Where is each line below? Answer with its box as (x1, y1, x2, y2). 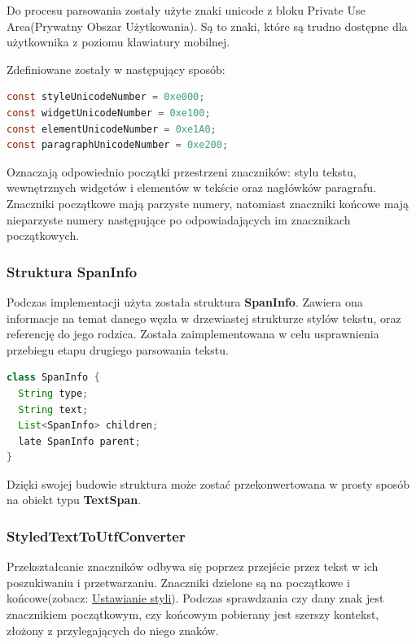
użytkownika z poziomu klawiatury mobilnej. (7, 33, 230, 50)
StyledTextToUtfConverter (7, 525, 186, 546)
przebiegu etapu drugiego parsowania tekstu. (7, 341, 229, 358)
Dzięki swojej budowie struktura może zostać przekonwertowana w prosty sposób (7, 475, 410, 492)
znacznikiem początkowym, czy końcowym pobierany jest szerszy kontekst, (7, 606, 379, 623)
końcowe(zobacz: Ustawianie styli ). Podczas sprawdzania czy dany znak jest (7, 590, 384, 607)
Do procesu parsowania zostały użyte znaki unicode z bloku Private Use (7, 2, 366, 18)
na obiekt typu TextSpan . (7, 491, 142, 508)
